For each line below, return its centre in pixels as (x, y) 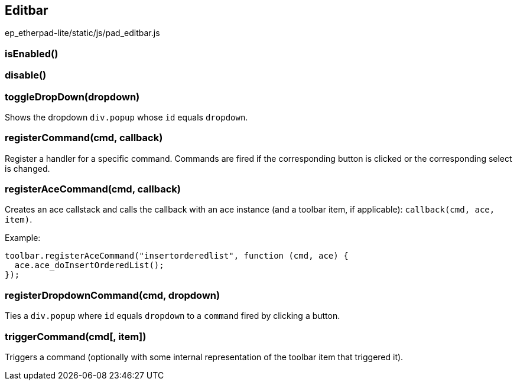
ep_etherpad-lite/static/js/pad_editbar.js (82, 33)
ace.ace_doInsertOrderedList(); (89, 265)
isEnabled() (32, 53)
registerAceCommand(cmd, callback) (93, 189)
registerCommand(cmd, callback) (84, 138)
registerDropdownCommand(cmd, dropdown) (113, 295)
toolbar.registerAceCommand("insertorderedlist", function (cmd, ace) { (177, 256)
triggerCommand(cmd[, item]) (76, 336)
